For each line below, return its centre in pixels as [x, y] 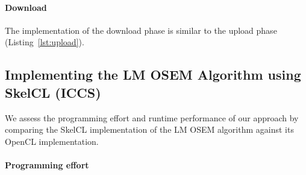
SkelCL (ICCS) [53, 92]
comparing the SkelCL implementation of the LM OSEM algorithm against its [149, 129]
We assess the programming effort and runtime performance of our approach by [152, 117]
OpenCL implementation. [52, 141]
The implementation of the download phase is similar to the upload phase [141, 30]
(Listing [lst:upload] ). [45, 42]
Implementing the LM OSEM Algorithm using [153, 75]
